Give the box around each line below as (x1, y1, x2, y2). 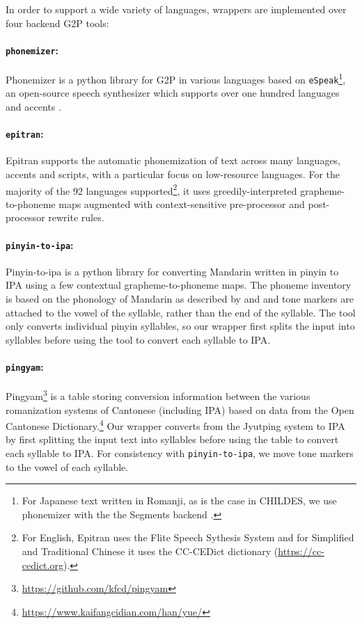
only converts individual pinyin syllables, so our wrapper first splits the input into (6, 319, 355, 333)
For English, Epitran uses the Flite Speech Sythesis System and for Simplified (22, 530, 354, 545)
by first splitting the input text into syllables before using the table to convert (6, 432, 339, 447)
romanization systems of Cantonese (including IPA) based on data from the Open (6, 402, 354, 417)
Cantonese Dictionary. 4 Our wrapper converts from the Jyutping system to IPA (6, 417, 345, 433)
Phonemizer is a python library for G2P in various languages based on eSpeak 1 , (6, 70, 346, 86)
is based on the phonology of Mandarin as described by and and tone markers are (6, 291, 354, 306)
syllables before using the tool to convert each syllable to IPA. (6, 332, 271, 346)
